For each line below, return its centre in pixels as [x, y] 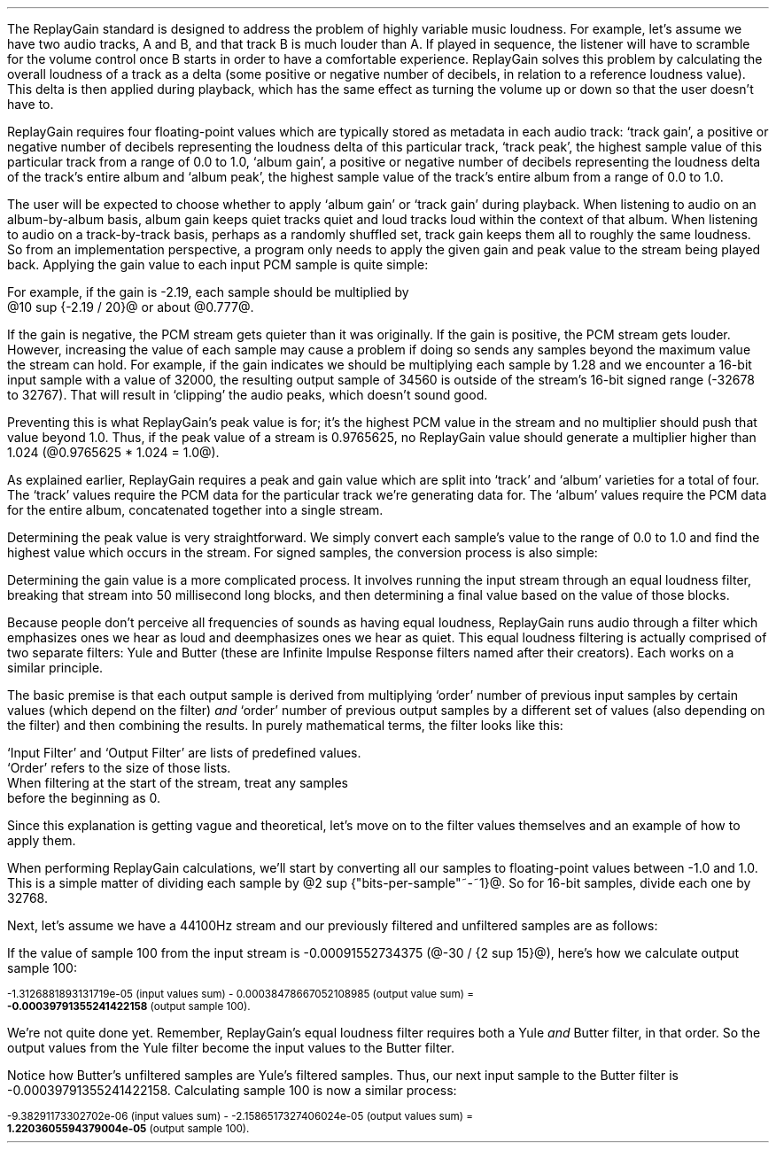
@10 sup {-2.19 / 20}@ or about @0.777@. [131, 307]
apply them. [42, 840]
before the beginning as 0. [84, 798]
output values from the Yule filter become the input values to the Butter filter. [231, 1048]
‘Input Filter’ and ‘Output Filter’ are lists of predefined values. [184, 753]
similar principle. [55, 668]
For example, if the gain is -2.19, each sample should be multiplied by [208, 292]
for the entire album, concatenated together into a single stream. [195, 510]
